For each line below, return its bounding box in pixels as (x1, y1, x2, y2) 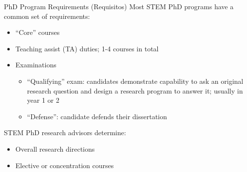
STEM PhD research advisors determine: (4, 127, 126, 138)
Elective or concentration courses (15, 160, 114, 170)
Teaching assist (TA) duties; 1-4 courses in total (15, 43, 159, 53)
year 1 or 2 (27, 95, 59, 105)
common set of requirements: (4, 11, 90, 21)
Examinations (15, 60, 57, 70)
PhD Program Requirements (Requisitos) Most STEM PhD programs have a (4, 1, 234, 11)
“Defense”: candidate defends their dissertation (27, 111, 167, 121)
